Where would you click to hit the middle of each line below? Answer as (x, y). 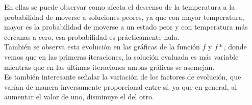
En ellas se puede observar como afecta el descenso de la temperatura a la (120, 7)
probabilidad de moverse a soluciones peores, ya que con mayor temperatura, (124, 17)
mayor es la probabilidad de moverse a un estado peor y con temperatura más (126, 27)
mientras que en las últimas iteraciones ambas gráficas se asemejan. (109, 67)
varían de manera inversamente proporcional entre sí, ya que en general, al (121, 86)
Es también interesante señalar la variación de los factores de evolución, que (123, 77)
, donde (235, 47)
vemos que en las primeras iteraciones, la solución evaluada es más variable (121, 56)
